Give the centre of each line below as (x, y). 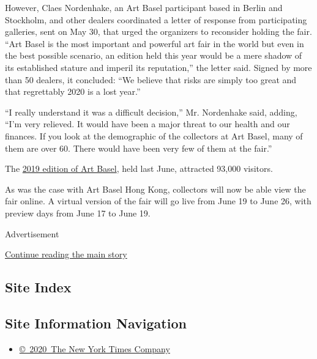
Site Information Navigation (96, 323)
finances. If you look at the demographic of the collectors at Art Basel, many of (154, 135)
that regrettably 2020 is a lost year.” (73, 91)
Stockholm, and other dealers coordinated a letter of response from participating (156, 19)
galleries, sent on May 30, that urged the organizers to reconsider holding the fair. (158, 31)
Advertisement (32, 233)
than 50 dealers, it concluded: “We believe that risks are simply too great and (151, 79)
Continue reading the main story (66, 254)
